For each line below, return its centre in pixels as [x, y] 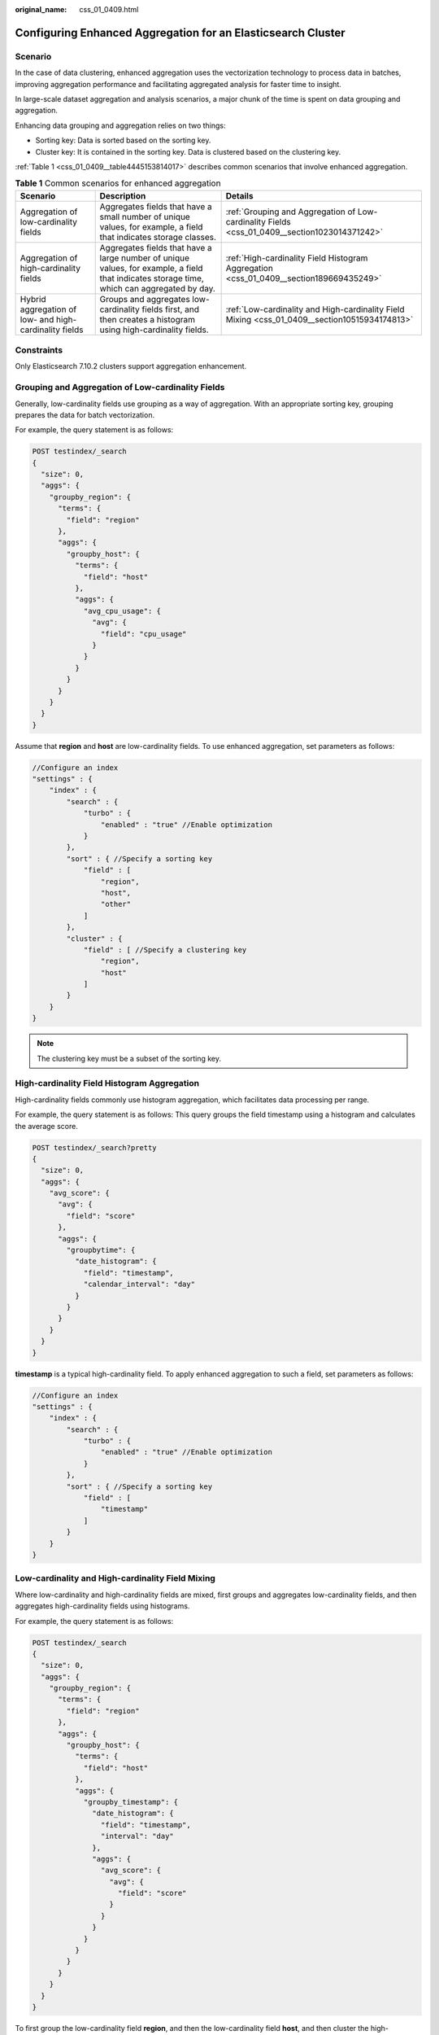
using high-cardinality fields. [154, 330]
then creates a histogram [147, 319]
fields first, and [170, 309]
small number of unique [145, 217]
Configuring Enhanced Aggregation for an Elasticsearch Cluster [180, 33]
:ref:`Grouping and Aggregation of [291, 212]
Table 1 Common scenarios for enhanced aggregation [118, 183]
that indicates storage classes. [158, 237]
